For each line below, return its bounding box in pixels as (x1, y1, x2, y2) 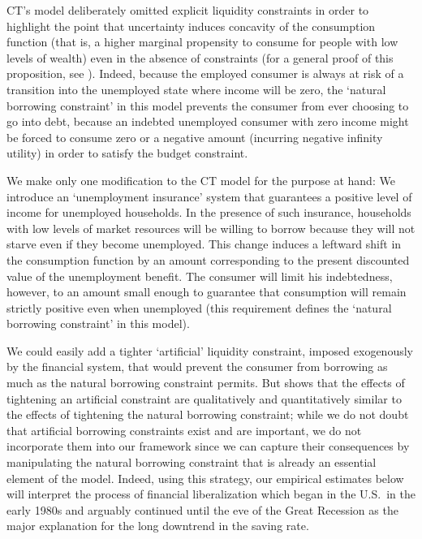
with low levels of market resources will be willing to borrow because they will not (6, 219, 416, 236)
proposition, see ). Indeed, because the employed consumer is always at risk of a (6, 65, 404, 82)
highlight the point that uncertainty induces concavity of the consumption (6, 17, 376, 34)
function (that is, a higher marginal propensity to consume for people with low (6, 33, 398, 50)
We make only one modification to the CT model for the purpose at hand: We (6, 171, 395, 188)
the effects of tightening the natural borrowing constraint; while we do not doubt (6, 406, 409, 423)
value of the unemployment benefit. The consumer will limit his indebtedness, (6, 267, 393, 284)
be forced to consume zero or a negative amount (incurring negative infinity (6, 128, 383, 145)
